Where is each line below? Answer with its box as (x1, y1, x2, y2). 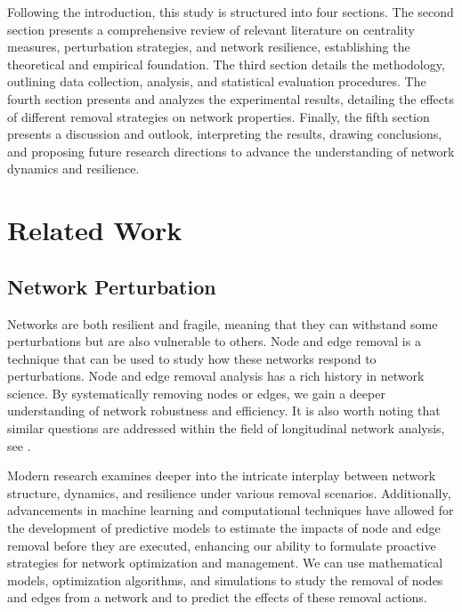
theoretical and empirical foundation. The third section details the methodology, (7, 54, 445, 73)
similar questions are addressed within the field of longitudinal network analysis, (7, 419, 445, 438)
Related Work (7, 212, 182, 248)
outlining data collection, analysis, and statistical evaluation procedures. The (7, 72, 426, 91)
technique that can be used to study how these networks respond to (7, 349, 377, 367)
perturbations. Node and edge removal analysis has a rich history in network (7, 366, 425, 385)
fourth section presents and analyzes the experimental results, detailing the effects (7, 89, 454, 108)
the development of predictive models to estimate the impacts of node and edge (7, 519, 441, 537)
